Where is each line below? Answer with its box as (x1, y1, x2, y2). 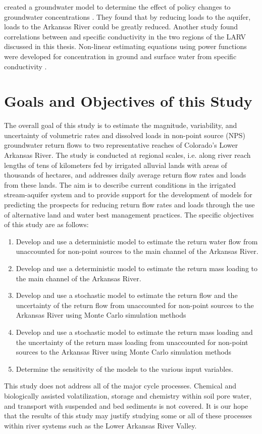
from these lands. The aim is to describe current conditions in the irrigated (4, 179, 236, 190)
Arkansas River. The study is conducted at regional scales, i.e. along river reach (4, 150, 251, 160)
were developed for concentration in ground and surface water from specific (4, 51, 237, 61)
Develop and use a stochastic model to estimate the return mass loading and (16, 326, 253, 337)
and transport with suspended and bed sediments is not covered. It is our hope (4, 400, 248, 411)
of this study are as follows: (4, 219, 89, 230)
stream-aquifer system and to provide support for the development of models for (4, 189, 252, 200)
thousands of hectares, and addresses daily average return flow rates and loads (4, 169, 246, 180)
